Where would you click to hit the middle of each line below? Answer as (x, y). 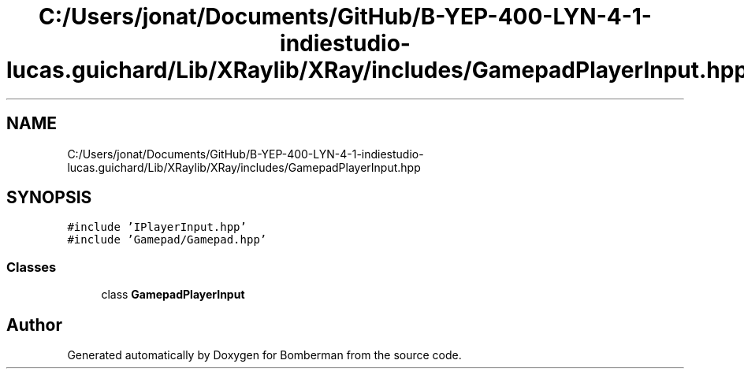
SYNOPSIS (49, 198)
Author (34, 325)
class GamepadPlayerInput (173, 295)
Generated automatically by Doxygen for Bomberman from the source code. (264, 355)
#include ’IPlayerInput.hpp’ (157, 227)
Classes (32, 267)
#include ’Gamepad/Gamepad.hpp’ (167, 240)
